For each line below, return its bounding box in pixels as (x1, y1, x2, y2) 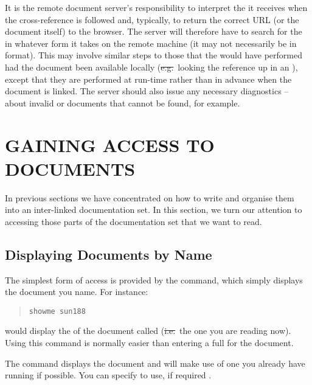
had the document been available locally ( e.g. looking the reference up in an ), (5, 60, 298, 73)
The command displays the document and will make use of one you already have (5, 356, 305, 369)
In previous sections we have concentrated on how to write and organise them (5, 191, 294, 204)
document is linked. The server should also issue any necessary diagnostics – (5, 85, 289, 97)
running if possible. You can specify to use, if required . (5, 369, 212, 381)
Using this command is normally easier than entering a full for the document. (5, 336, 294, 349)
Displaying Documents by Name (5, 245, 212, 263)
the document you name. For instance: (5, 285, 148, 298)
